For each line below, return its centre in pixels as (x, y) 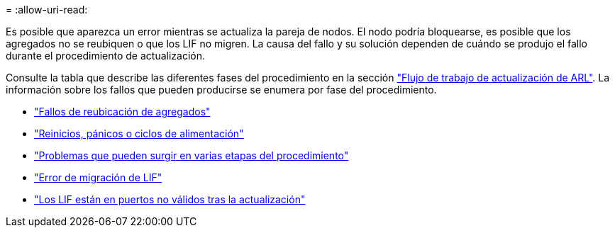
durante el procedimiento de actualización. (105, 56)
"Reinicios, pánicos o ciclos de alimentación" (139, 133)
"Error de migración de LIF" (98, 177)
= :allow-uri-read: (47, 10)
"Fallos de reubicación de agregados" (122, 112)
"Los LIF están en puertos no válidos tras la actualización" (170, 199)
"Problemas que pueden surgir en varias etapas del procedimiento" (192, 155)
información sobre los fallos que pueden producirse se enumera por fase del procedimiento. (221, 90)
